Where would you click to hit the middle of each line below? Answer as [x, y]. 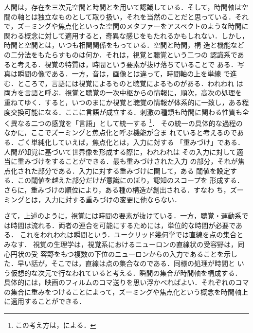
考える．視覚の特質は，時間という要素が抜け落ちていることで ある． [127, 64]
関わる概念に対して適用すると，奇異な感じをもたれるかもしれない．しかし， [126, 35]
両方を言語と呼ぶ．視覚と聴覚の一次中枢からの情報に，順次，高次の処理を [123, 93]
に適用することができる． [45, 301]
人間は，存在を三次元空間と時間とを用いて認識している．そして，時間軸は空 [126, 7]
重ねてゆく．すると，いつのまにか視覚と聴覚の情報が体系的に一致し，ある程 [126, 102]
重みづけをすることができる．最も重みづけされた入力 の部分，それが [127, 161]
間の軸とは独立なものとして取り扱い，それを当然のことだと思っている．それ [126, 16]
